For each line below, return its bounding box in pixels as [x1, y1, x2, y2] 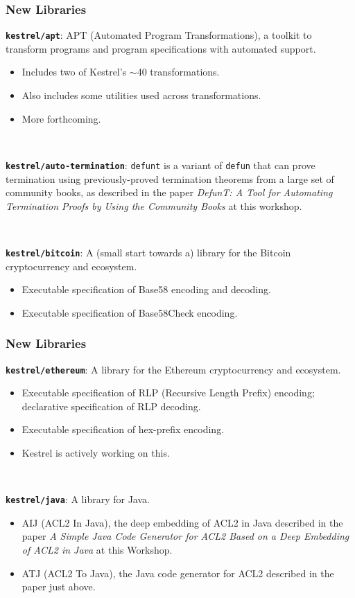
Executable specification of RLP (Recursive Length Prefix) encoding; [21, 385, 315, 400]
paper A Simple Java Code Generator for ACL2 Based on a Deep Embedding [21, 529, 349, 543]
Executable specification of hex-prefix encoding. [21, 422, 225, 437]
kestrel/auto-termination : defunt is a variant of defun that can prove [6, 157, 315, 172]
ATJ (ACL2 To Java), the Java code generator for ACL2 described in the [21, 565, 334, 580]
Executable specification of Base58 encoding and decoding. [21, 282, 271, 297]
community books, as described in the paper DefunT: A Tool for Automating [6, 185, 333, 200]
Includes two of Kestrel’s [21, 64, 127, 79]
